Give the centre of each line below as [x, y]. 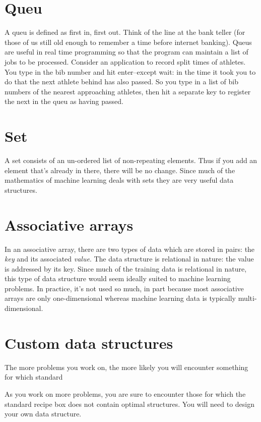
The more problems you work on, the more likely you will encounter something [126, 367]
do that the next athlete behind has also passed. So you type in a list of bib [121, 82]
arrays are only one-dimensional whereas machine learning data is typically [120, 298]
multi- [247, 298]
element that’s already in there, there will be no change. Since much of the [120, 170]
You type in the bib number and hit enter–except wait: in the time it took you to [130, 71]
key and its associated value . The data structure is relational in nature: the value [129, 259]
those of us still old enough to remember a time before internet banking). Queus [128, 42]
